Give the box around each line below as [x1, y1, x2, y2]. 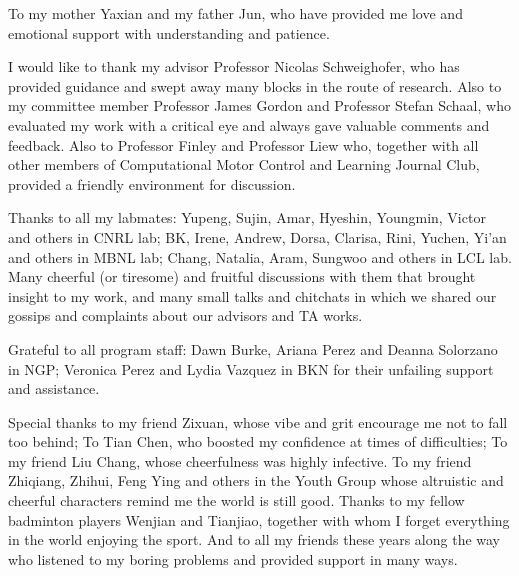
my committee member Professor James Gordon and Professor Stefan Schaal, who [8, 95, 511, 116]
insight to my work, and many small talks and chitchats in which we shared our [8, 285, 497, 306]
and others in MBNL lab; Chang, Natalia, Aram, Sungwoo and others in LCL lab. [8, 246, 512, 267]
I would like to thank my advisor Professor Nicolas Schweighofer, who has [8, 56, 460, 77]
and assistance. [8, 378, 100, 399]
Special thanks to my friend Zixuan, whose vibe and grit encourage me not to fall [8, 411, 508, 432]
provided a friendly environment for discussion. [8, 173, 296, 194]
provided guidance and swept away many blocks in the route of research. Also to [8, 75, 502, 96]
